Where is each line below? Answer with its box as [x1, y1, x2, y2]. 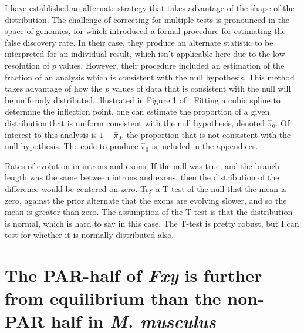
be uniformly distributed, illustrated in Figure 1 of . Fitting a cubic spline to [5, 93, 281, 106]
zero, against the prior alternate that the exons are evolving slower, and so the [5, 194, 287, 206]
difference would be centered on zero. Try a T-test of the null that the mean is [5, 182, 287, 194]
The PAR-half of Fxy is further [5, 263, 262, 288]
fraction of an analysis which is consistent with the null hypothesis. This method [5, 70, 295, 83]
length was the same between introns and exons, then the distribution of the [5, 171, 279, 183]
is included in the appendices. [151, 140, 258, 152]
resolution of [5, 59, 49, 71]
